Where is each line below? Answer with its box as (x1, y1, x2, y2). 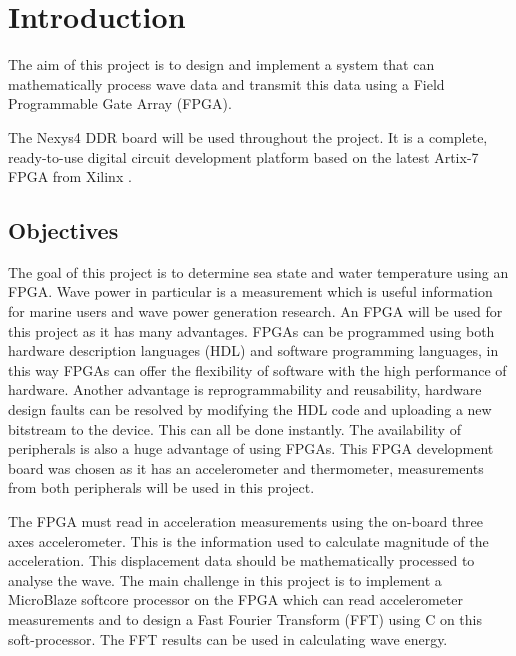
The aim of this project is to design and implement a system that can (8, 54, 435, 75)
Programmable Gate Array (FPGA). (8, 93, 232, 114)
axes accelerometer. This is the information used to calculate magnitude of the (8, 530, 489, 551)
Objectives (8, 215, 119, 246)
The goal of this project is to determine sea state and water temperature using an (8, 261, 509, 282)
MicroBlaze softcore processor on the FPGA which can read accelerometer (8, 589, 463, 610)
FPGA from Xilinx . (8, 166, 132, 187)
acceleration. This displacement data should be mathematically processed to (8, 550, 475, 571)
